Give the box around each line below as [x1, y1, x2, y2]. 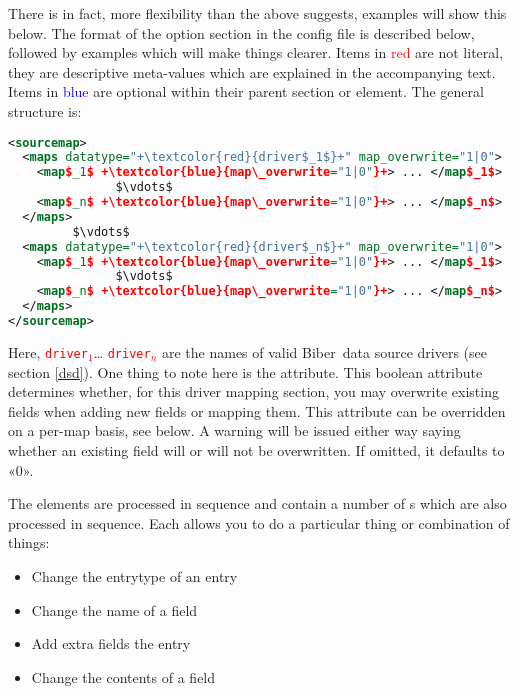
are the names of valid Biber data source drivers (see [161, 341, 487, 362]
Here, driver [8, 341, 88, 362]
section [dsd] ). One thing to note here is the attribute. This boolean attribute [8, 361, 483, 382]
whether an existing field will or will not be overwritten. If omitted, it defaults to [8, 439, 505, 460]
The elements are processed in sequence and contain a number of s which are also [8, 493, 507, 514]
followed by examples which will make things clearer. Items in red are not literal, [8, 42, 504, 63]
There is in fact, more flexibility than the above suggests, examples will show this [8, 3, 507, 23]
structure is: [8, 100, 82, 121]
